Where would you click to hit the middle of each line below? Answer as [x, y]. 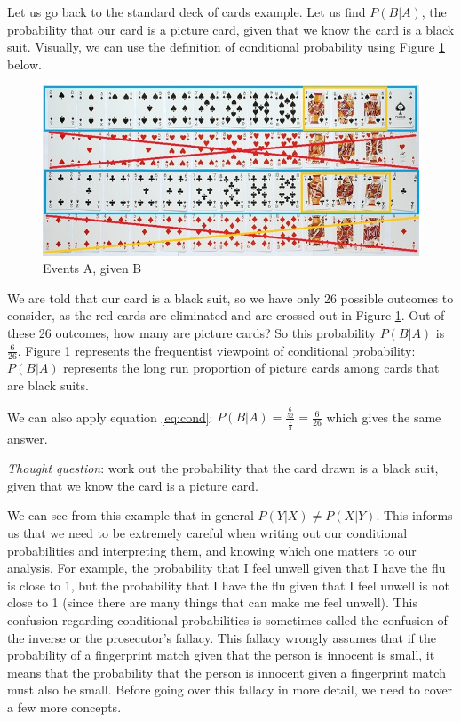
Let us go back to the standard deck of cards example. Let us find [187, 12]
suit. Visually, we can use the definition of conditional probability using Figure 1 [226, 47]
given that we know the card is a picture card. [133, 485]
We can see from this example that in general [131, 515]
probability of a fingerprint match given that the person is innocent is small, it [221, 655]
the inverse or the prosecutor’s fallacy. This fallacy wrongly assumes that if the [222, 637]
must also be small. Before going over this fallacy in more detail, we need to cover [230, 690]
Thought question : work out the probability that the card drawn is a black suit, [223, 468]
